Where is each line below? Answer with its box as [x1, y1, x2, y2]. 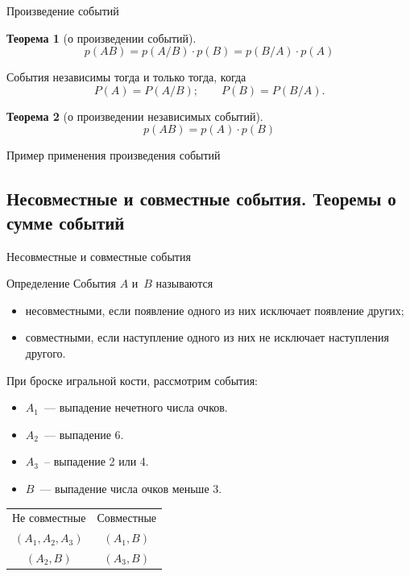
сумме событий [6, 209, 125, 234]
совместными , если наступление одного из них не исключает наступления [25, 329, 389, 346]
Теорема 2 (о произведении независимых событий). [6, 107, 263, 124]
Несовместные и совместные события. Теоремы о [6, 186, 396, 211]
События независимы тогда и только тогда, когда [6, 68, 246, 85]
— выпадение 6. [43, 425, 124, 442]
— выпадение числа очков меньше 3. [39, 479, 222, 496]
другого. [25, 344, 66, 361]
